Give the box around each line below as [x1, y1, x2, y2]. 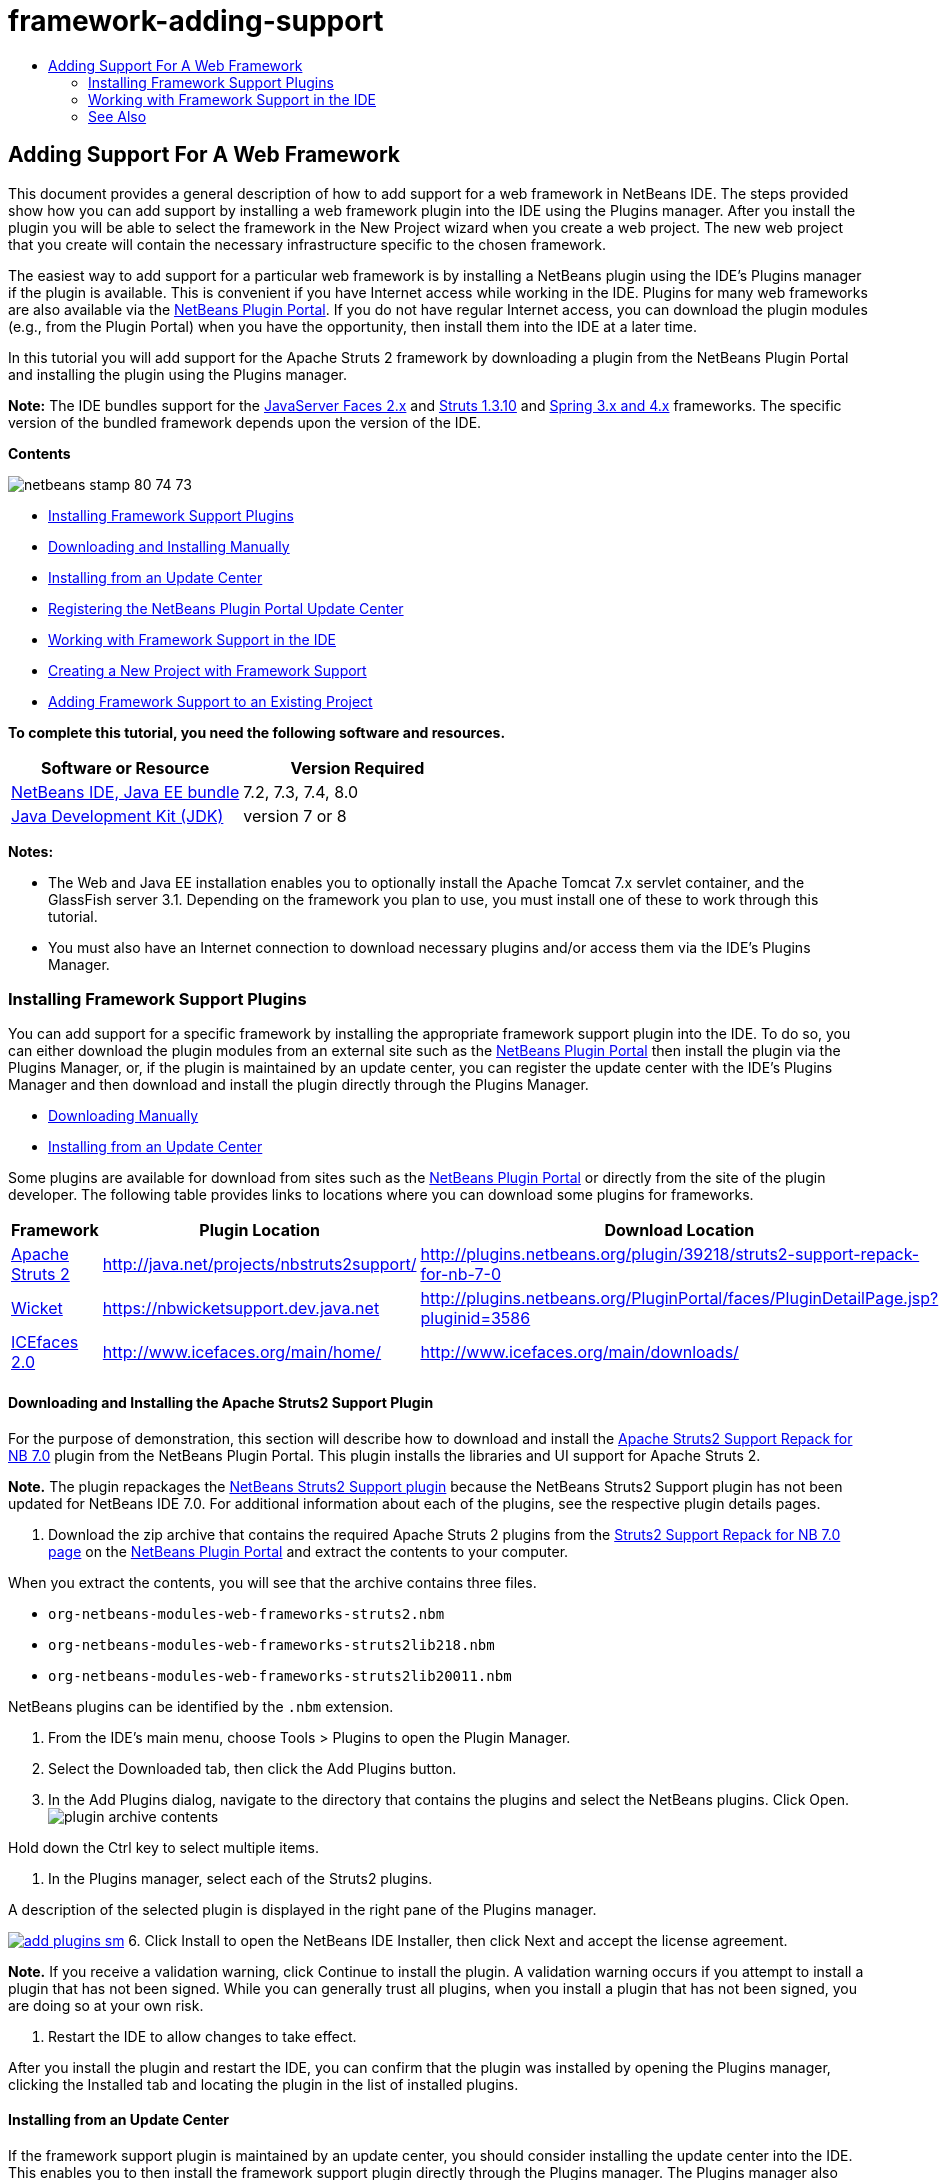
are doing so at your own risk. [8, 1996, 204, 2014]
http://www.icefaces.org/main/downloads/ [420, 1342, 739, 1363]
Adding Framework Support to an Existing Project [48, 692, 373, 710]
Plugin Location [199, 1220, 320, 1241]
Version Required [290, 757, 425, 778]
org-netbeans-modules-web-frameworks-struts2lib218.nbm [48, 1636, 495, 1653]
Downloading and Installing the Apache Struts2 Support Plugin [8, 1393, 434, 1411]
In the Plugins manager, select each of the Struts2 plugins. [48, 1869, 433, 1887]
